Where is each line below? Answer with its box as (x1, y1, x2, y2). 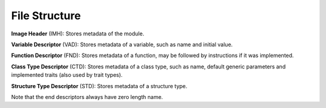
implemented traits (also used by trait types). (11, 71, 123, 79)
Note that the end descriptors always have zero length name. (11, 93, 163, 100)
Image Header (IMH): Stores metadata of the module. (11, 30, 144, 37)
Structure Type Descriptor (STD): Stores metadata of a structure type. (11, 82, 188, 89)
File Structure (11, 9, 81, 22)
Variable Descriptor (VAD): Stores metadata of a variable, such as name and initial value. (11, 41, 233, 48)
